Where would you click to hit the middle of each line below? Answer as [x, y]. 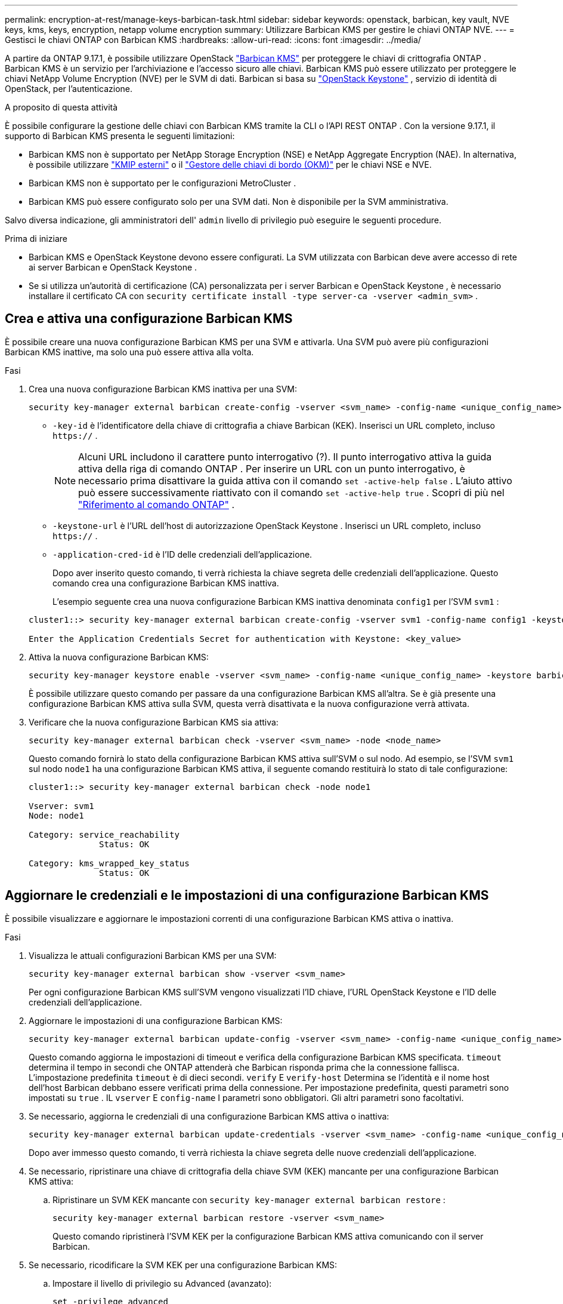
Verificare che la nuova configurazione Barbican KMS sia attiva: [154, 722]
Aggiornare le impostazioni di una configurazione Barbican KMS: [156, 1020]
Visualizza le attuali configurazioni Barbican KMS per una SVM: [153, 955]
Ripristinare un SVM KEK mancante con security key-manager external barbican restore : [249, 1200]
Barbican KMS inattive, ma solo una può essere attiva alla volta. [129, 352]
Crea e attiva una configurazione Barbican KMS [149, 319]
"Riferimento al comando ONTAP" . [157, 504]
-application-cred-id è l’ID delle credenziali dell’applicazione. [182, 554]
